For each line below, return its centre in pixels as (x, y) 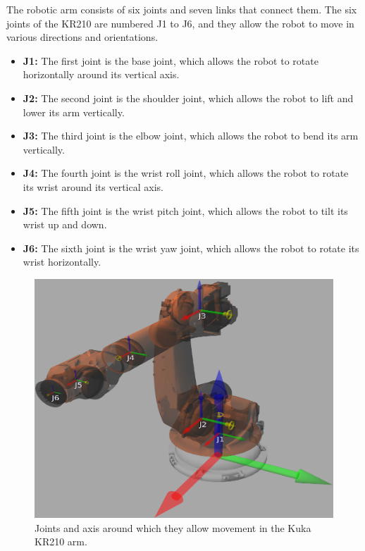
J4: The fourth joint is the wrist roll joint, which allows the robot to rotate (186, 173)
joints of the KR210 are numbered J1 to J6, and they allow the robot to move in (180, 23)
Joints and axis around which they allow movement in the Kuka (173, 527)
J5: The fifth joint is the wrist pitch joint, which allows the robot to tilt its (185, 210)
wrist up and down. (65, 224)
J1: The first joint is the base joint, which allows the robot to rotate (171, 60)
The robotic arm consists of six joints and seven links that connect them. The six (182, 9)
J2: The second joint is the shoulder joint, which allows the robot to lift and (188, 98)
